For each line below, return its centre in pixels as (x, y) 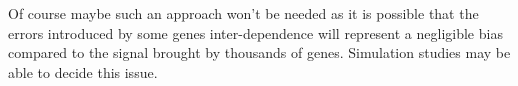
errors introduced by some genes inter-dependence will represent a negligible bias (255, 32)
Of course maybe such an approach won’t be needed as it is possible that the (243, 13)
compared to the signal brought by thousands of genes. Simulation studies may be (259, 52)
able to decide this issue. (83, 71)
